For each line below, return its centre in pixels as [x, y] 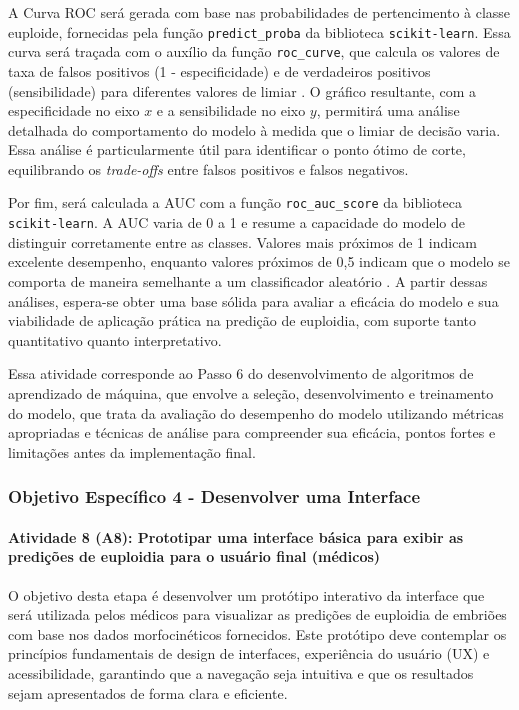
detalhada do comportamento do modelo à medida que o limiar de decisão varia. [254, 129]
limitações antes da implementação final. [132, 451]
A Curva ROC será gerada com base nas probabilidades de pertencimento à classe [259, 12]
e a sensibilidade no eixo [231, 110]
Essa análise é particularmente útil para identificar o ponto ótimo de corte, [237, 149]
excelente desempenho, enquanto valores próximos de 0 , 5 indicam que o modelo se [259, 261]
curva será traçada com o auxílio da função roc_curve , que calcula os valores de [254, 51]
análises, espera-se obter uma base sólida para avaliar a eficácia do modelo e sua [253, 300]
